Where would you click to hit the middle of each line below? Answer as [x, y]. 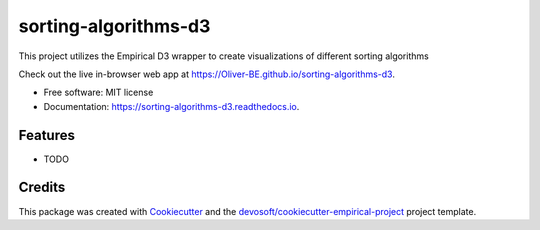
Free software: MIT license [98, 92]
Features [46, 135]
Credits [42, 187]
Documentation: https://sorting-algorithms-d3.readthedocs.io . [171, 106]
